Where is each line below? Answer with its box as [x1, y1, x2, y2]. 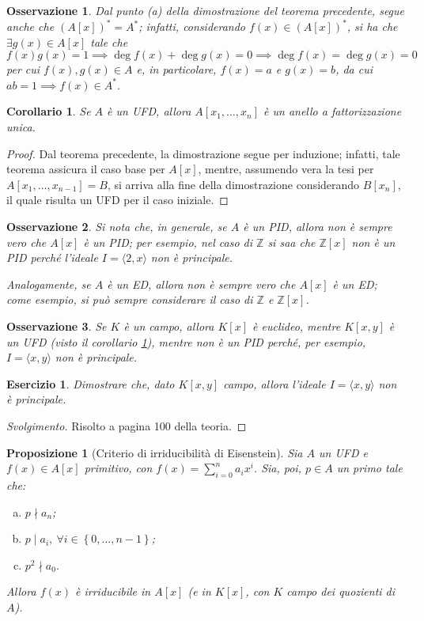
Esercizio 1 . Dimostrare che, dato [6, 375, 175, 392]
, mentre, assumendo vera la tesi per [198, 161, 374, 177]
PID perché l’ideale [6, 249, 98, 266]
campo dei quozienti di [286, 583, 396, 600]
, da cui [335, 61, 373, 78]
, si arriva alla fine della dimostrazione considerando [108, 176, 360, 192]
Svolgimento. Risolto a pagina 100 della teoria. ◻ [6, 417, 247, 434]
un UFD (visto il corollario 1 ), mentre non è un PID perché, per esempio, [6, 333, 366, 350]
